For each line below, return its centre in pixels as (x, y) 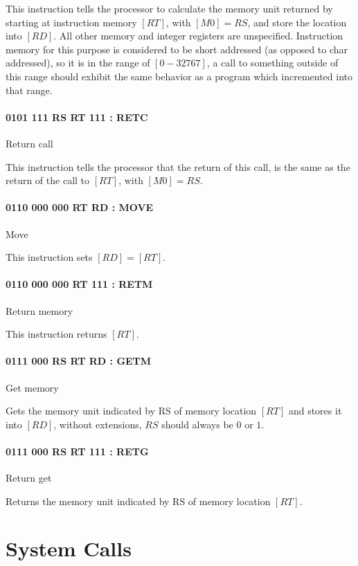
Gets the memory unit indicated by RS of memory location (131, 411)
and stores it (315, 411)
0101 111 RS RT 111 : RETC (77, 117)
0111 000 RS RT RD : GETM (79, 361)
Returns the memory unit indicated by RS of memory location (138, 501)
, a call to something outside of (272, 63)
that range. (29, 90)
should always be (197, 424)
